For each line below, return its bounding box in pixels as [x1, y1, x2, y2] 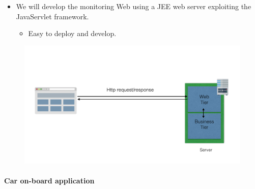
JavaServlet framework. [16, 11, 89, 21]
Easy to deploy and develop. [28, 28, 117, 39]
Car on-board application [4, 175, 95, 186]
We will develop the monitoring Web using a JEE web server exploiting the [16, 1, 251, 11]
